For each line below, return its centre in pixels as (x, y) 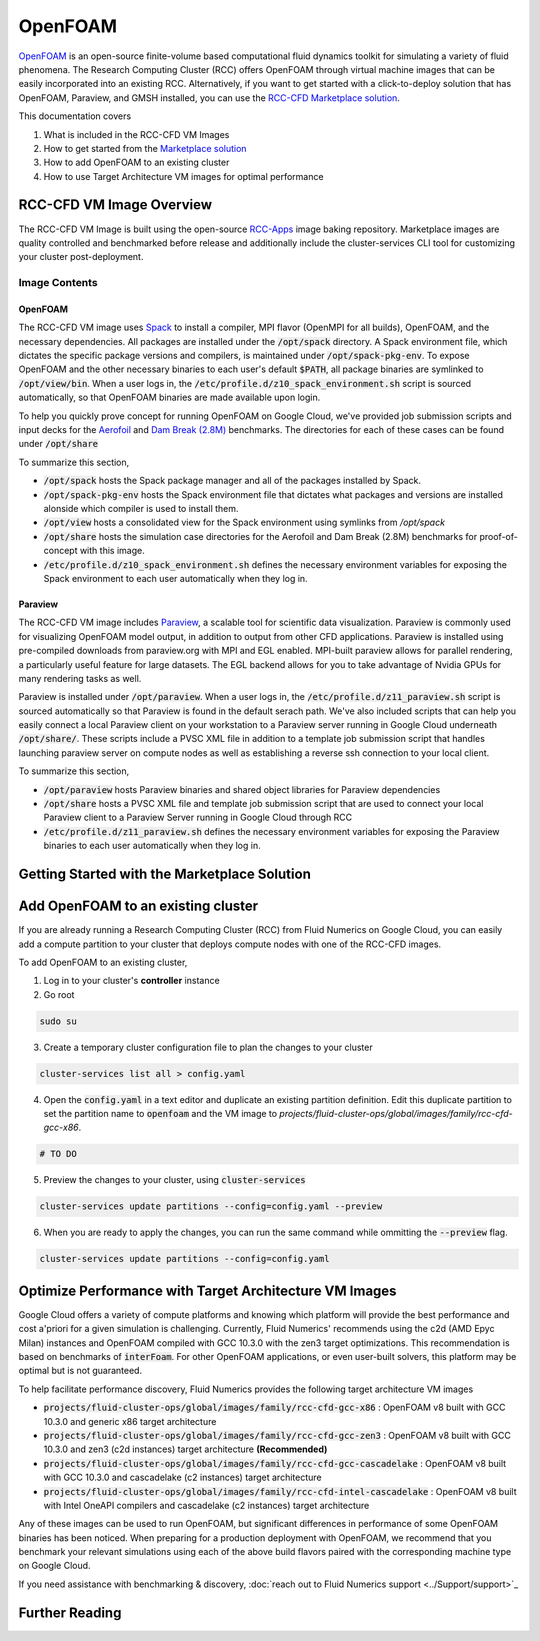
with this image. (112, 551)
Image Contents (58, 283)
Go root (59, 994)
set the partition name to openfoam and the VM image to (160, 1114)
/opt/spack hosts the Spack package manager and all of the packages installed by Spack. (232, 481)
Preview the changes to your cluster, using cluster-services (174, 1180)
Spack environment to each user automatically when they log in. (176, 578)
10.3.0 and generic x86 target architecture (130, 1421)
